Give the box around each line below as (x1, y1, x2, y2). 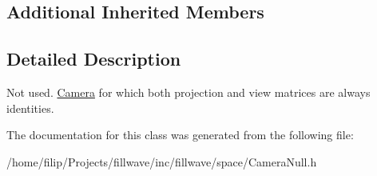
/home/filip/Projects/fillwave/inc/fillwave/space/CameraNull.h (6, 153, 317, 170)
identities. (6, 99, 54, 116)
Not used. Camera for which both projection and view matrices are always (6, 83, 371, 100)
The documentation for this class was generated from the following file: (6, 126, 354, 143)
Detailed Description (6, 46, 181, 71)
